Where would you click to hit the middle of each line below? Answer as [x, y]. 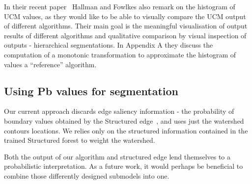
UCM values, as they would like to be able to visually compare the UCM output [125, 16]
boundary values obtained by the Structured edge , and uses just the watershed [124, 120]
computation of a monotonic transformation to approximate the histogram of [120, 54]
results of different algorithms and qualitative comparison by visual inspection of [125, 35]
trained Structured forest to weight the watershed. [80, 140]
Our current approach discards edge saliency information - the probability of [119, 111]
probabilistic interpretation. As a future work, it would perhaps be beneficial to [124, 166]
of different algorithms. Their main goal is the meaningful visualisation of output [126, 26]
